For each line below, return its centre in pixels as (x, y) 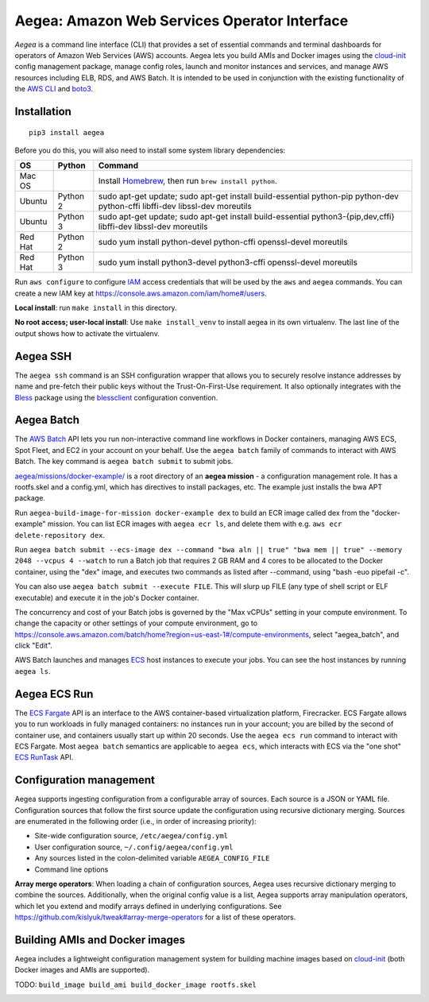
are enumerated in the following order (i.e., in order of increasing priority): (136, 822)
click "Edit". (34, 646)
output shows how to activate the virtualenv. (87, 333)
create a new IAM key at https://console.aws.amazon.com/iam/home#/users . (141, 293)
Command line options (71, 869)
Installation (43, 111)
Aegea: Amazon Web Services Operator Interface (182, 21)
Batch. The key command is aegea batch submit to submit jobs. (124, 462)
